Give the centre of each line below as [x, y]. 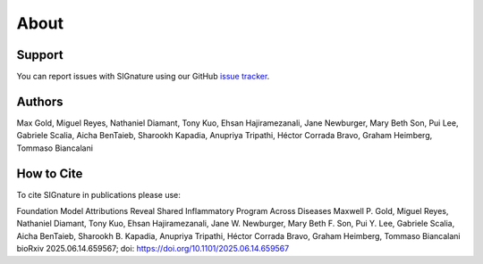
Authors [40, 101]
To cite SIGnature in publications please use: [98, 194]
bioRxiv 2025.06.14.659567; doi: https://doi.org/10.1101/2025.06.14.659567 [153, 249]
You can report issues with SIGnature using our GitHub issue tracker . [143, 77]
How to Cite [50, 173]
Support [40, 55]
